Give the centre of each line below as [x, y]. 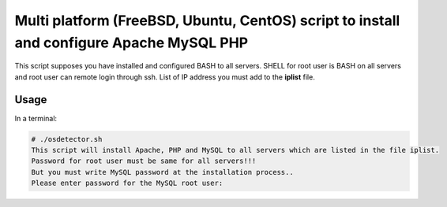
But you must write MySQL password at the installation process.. [162, 172]
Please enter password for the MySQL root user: [127, 183]
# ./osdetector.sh [67, 139]
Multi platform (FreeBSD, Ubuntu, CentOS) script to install [207, 20]
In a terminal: [36, 118]
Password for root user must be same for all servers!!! [144, 161]
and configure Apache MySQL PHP [131, 43]
